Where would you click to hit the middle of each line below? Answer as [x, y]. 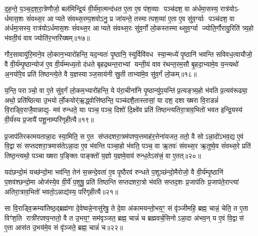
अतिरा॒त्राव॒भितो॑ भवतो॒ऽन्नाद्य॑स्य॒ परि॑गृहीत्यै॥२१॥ [61, 191]
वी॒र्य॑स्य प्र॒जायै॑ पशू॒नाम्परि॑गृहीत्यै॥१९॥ [49, 119]
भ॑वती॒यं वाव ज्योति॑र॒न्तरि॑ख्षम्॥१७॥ [47, 37]
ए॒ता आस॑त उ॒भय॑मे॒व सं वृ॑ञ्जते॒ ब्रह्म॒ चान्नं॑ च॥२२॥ [64, 227]
